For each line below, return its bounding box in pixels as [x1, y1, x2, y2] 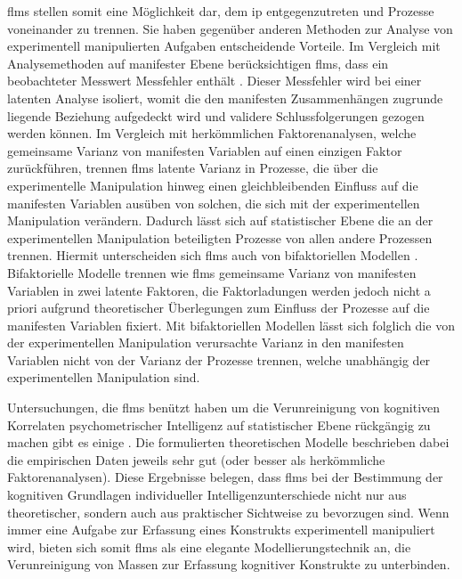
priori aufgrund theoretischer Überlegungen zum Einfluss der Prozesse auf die [7, 298, 430, 317]
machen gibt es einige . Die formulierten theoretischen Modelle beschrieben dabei [7, 433, 450, 452]
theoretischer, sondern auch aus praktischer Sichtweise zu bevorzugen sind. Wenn [7, 502, 450, 521]
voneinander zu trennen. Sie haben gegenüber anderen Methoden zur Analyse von [7, 19, 453, 37]
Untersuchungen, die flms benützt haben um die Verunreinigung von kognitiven [7, 398, 441, 417]
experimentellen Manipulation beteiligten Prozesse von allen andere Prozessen [7, 228, 433, 247]
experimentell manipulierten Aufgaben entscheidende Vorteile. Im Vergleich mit [7, 37, 441, 55]
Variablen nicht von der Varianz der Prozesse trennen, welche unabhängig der [7, 350, 431, 369]
